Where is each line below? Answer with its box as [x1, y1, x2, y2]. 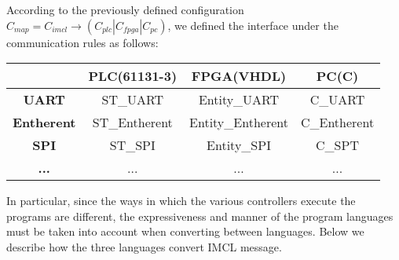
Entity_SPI [207, 136, 271, 155]
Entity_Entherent [189, 113, 288, 132]
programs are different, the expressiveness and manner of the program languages [6, 207, 394, 224]
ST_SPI [109, 136, 156, 155]
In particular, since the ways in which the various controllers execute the [6, 192, 356, 209]
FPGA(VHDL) [191, 67, 287, 86]
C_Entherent [300, 113, 375, 132]
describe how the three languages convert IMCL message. [6, 238, 282, 255]
